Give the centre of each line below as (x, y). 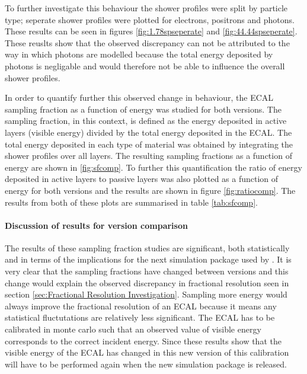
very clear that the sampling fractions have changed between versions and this (147, 271)
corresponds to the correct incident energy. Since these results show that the (143, 341)
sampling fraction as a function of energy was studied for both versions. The (143, 109)
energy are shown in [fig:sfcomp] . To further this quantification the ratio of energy (153, 167)
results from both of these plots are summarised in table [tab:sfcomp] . (131, 202)
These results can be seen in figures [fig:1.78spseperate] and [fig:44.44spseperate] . (151, 31)
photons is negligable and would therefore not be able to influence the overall (145, 65)
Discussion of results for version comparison (96, 225)
